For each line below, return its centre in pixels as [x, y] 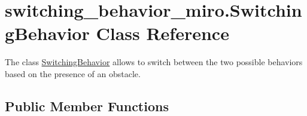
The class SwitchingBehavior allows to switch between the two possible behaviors [154, 62]
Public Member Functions [87, 106]
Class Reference [162, 33]
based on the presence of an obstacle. [73, 73]
